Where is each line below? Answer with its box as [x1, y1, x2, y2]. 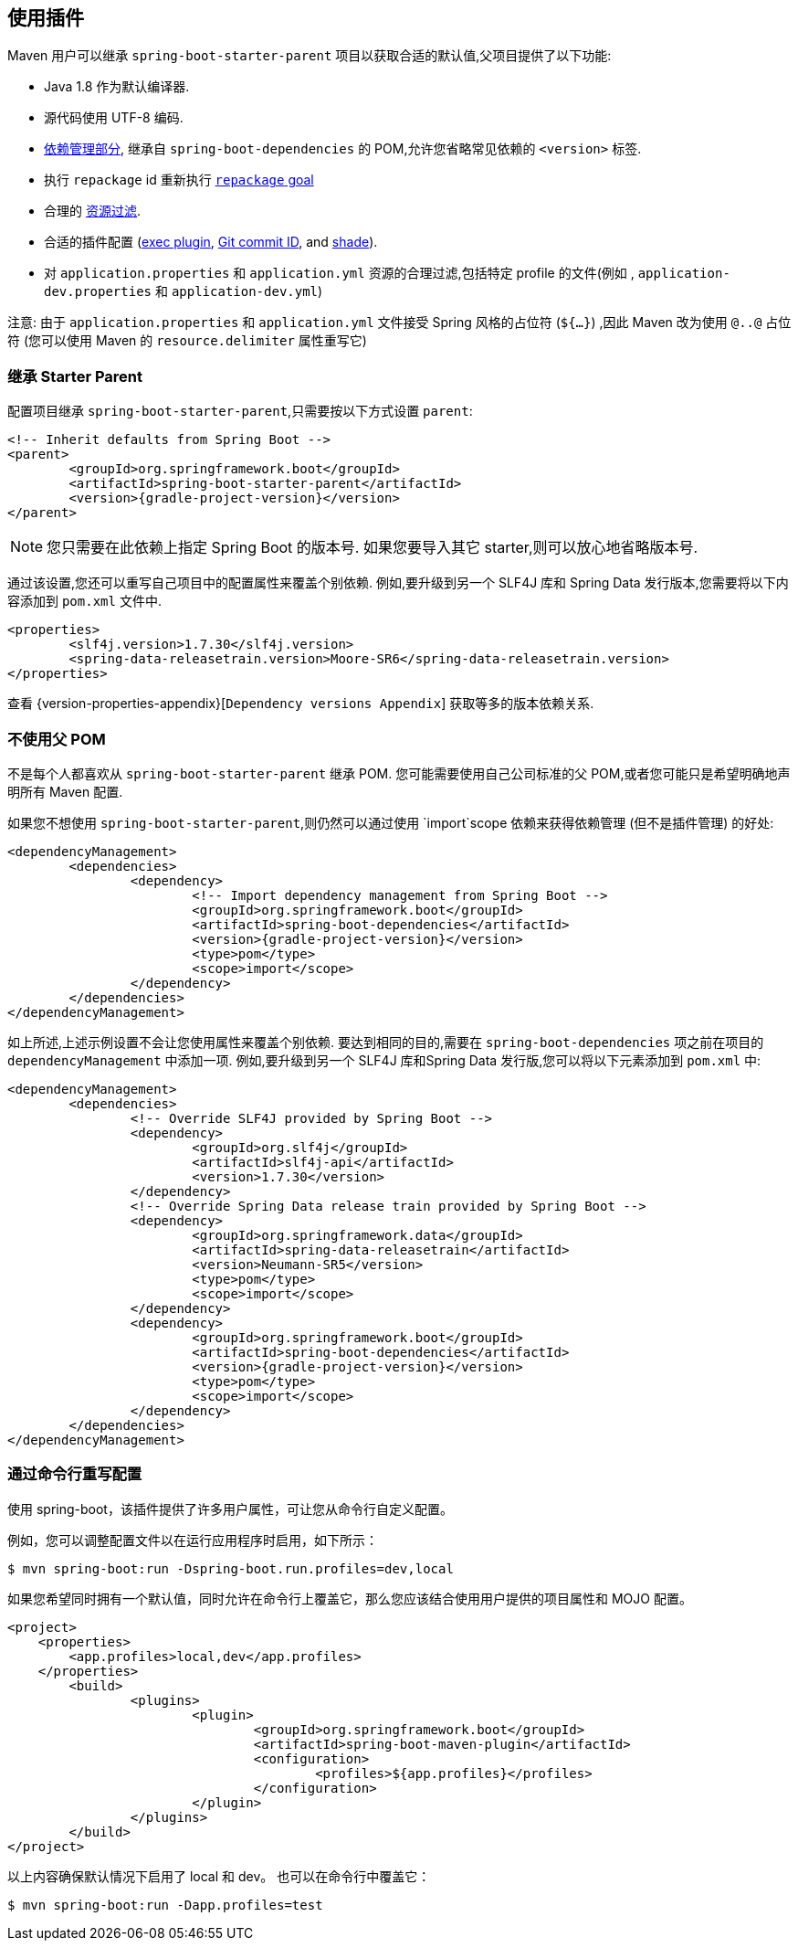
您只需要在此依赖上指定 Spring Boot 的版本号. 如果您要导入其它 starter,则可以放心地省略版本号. [47, 538, 698, 557]
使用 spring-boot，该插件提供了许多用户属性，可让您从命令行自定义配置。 [7, 1500, 453, 1517]
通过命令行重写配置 [7, 1465, 142, 1484]
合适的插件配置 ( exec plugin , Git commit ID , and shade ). [44, 234, 378, 250]
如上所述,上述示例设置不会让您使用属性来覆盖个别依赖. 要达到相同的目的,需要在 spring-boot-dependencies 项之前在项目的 [7, 1033, 764, 1050]
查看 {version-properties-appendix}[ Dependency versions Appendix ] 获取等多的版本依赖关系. [7, 695, 594, 712]
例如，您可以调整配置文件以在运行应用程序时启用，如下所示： [7, 1531, 378, 1548]
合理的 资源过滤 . [44, 203, 141, 219]
